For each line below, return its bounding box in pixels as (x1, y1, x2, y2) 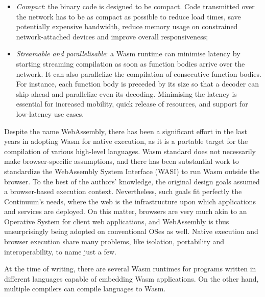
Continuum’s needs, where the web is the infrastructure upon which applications (4, 196, 256, 206)
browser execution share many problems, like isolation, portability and (4, 236, 225, 247)
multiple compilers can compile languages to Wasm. (4, 283, 166, 294)
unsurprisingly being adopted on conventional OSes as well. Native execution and (4, 226, 258, 237)
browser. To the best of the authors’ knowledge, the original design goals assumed (4, 176, 260, 186)
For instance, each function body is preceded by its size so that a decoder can (16, 78, 259, 89)
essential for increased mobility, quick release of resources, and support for (16, 98, 248, 109)
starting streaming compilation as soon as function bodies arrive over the (16, 58, 245, 69)
